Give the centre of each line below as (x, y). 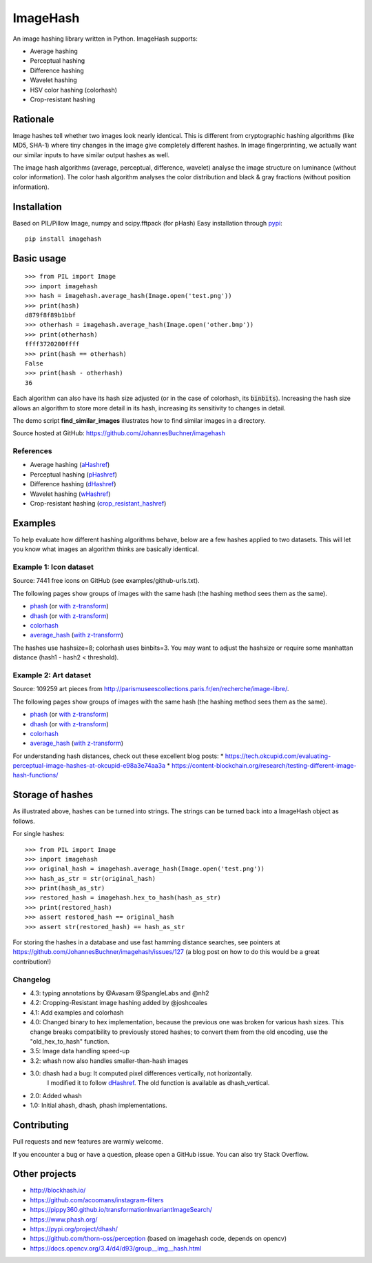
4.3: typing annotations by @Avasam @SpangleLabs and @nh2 (120, 993)
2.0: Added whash (56, 1095)
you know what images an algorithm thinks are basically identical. (106, 549)
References (32, 451)
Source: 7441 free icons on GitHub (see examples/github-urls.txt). (106, 581)
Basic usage (40, 258)
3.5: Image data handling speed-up (80, 1051)
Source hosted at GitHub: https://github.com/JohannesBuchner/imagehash (119, 433)
